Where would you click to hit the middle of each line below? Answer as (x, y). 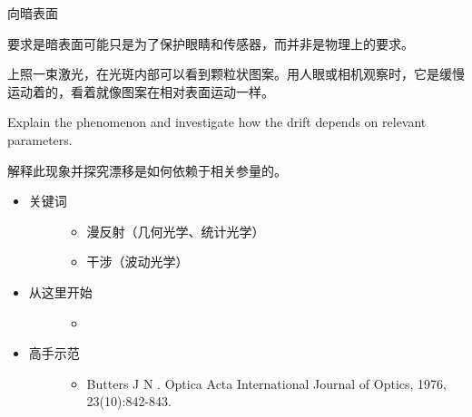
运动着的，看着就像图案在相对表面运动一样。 (141, 91)
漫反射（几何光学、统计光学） (176, 231)
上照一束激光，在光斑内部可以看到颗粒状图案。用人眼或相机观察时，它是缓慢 (236, 74)
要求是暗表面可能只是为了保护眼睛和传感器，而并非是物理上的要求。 (211, 43)
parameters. (40, 139)
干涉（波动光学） (138, 262)
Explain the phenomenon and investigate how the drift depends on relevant (217, 122)
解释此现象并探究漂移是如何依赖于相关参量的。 (147, 170)
